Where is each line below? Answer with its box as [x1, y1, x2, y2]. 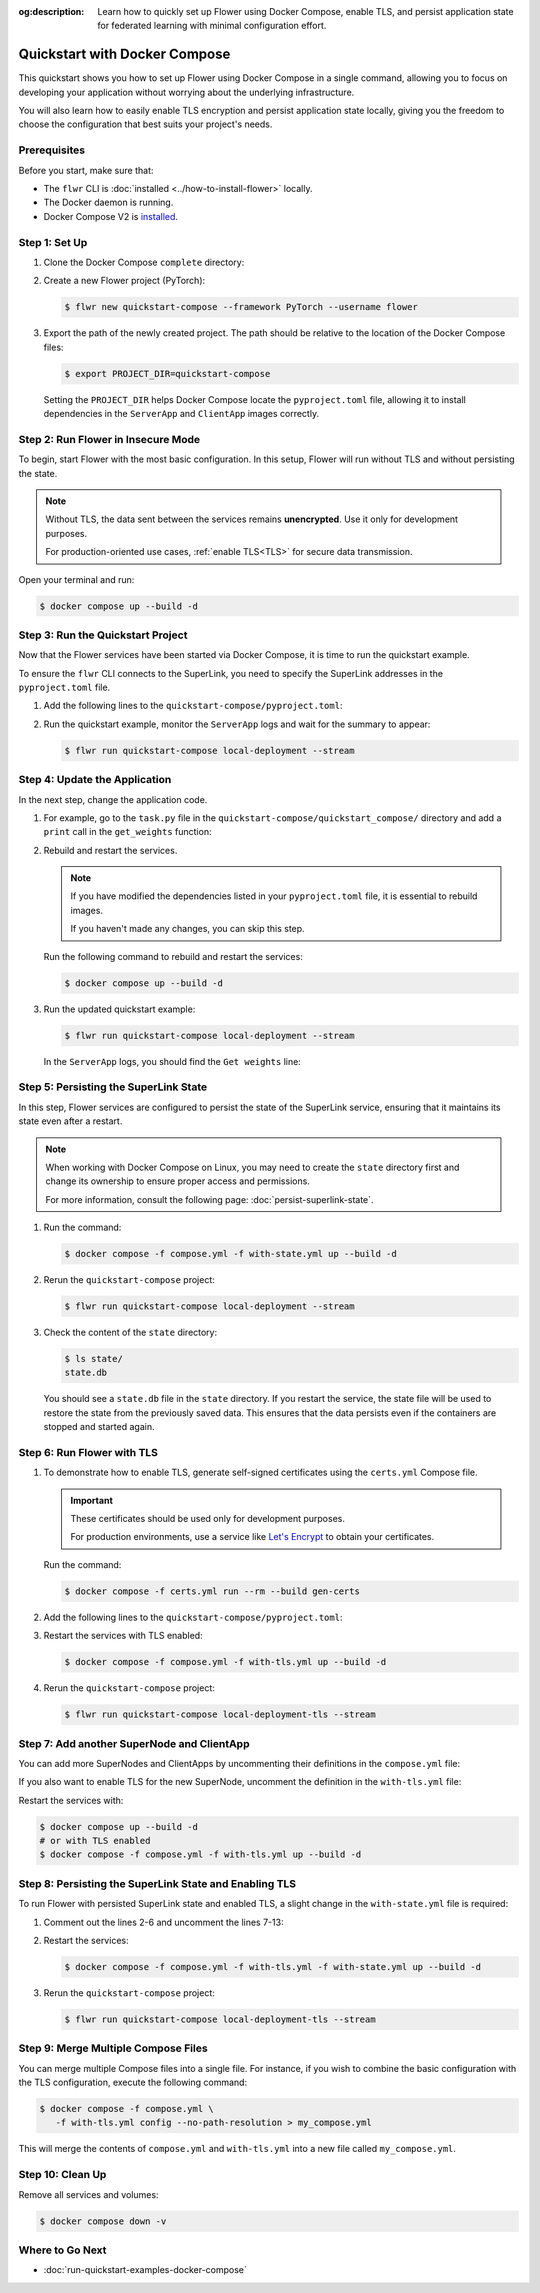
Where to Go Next [18, 2243, 107, 2257]
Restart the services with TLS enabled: [43, 1630, 204, 1642]
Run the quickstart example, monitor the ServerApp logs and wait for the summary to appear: [43, 718, 431, 730]
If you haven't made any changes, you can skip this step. [70, 923, 305, 935]
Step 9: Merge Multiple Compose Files [18, 2041, 209, 2055]
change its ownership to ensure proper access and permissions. [45, 1175, 310, 1187]
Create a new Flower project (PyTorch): [43, 275, 206, 287]
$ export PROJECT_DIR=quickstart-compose [64, 368, 271, 379]
